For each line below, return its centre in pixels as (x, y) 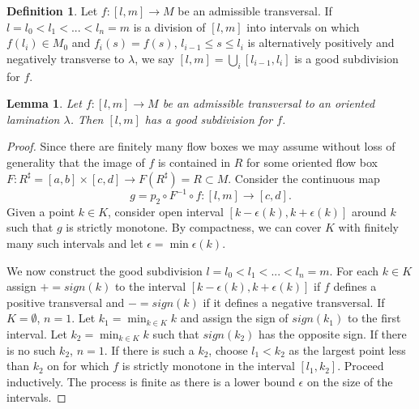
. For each (354, 270)
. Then (87, 119)
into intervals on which (303, 26)
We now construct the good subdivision (105, 270)
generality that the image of (76, 162)
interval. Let (37, 334)
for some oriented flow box (312, 162)
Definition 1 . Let (52, 11)
